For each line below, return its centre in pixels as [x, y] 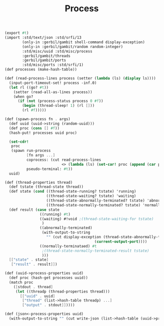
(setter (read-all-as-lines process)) [53, 92]
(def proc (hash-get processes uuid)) [49, 278]
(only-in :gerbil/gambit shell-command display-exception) [84, 42]
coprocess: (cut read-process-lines [64, 160]
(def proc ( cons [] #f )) [34, 128]
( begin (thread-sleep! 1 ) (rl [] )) [59, 106]
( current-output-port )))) [121, 241]
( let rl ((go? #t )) [29, 87]
